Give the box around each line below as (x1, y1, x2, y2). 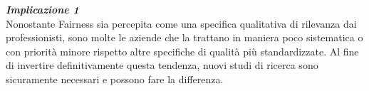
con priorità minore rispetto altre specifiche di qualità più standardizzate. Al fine (6, 43, 359, 58)
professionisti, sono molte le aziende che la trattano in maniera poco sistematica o (6, 30, 363, 45)
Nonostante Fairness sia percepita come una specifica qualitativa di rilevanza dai (6, 16, 357, 31)
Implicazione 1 (6, 2, 79, 16)
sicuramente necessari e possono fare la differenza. (6, 71, 224, 86)
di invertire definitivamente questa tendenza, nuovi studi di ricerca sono (6, 58, 318, 73)
